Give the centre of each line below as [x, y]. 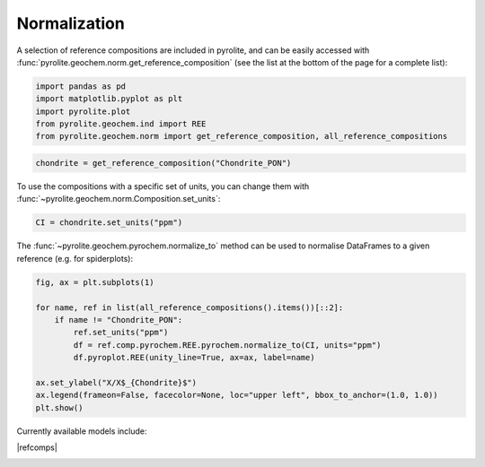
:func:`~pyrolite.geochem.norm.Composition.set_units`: [119, 199]
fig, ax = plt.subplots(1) [95, 282]
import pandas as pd [80, 86]
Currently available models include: [82, 431]
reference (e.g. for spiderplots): [75, 258]
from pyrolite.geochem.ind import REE [121, 124]
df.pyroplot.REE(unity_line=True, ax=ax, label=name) [194, 358]
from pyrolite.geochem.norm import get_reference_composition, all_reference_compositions [242, 136]
